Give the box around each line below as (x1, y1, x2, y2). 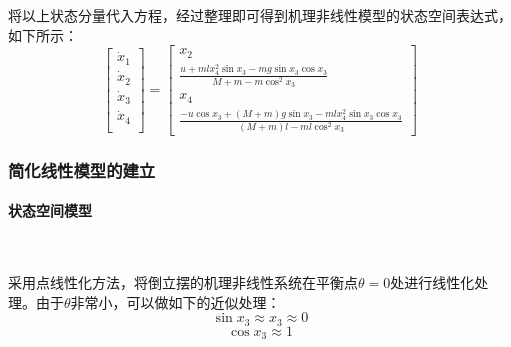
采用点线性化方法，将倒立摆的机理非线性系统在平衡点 (8, 272, 358, 293)
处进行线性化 (390, 272, 475, 293)
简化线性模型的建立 (8, 157, 156, 182)
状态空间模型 (8, 200, 92, 221)
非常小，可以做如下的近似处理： (70, 291, 281, 312)
